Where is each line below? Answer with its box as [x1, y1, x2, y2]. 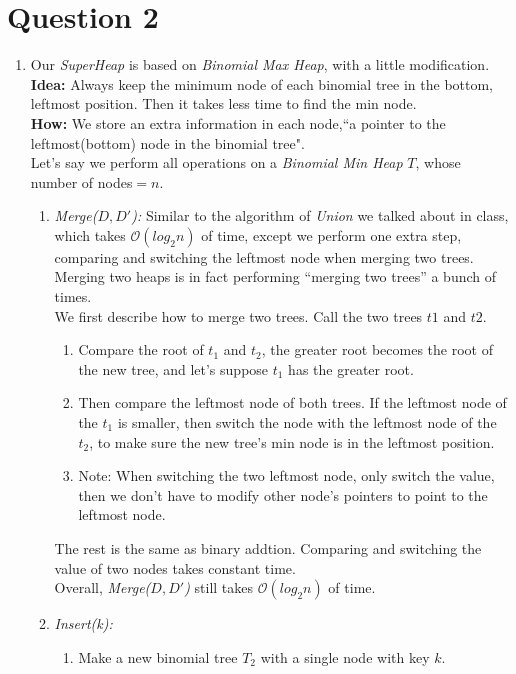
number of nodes [30, 171, 133, 192]
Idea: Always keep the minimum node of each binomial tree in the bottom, [30, 73, 494, 94]
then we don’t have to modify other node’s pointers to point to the [78, 484, 488, 505]
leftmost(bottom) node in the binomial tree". [30, 132, 305, 153]
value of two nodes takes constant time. [54, 557, 296, 578]
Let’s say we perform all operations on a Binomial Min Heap [30, 152, 403, 173]
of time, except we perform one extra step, [201, 224, 462, 245]
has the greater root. [288, 358, 414, 379]
